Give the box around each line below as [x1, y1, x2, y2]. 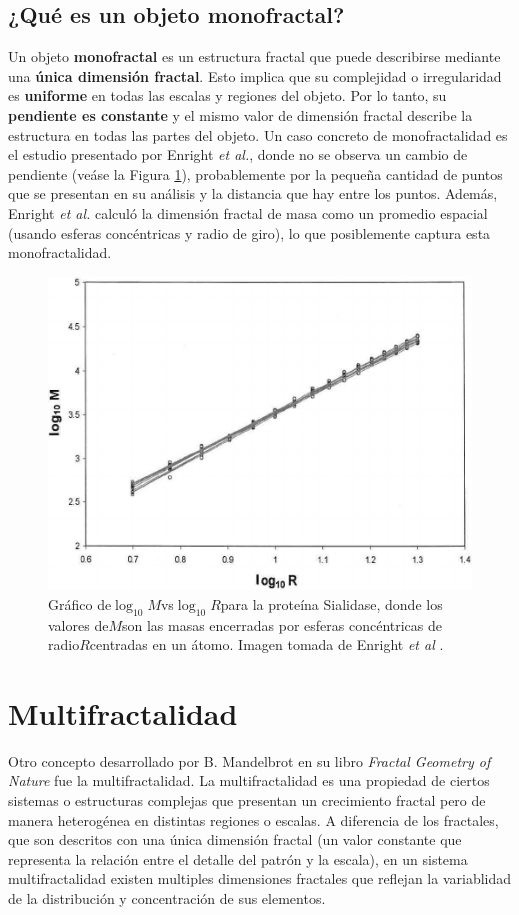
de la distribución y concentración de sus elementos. [8, 888, 326, 909]
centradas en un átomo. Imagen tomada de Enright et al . [89, 634, 444, 655]
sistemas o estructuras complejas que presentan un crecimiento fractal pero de [8, 790, 486, 811]
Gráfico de [48, 593, 112, 614]
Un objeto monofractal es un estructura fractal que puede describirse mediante [8, 46, 501, 67]
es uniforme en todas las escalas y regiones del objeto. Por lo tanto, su [8, 85, 447, 106]
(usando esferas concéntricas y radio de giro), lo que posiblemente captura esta [8, 222, 491, 243]
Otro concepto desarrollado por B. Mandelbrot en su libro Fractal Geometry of [8, 750, 491, 771]
